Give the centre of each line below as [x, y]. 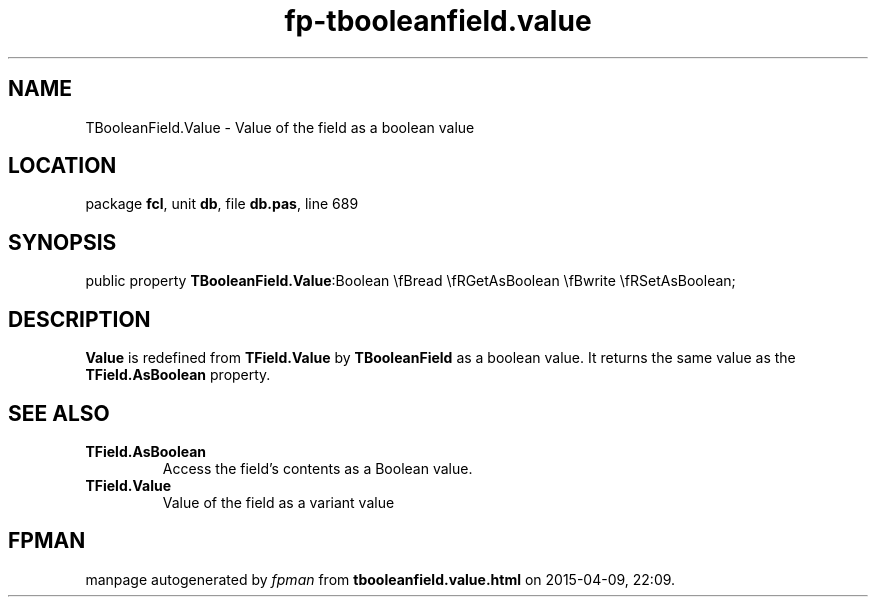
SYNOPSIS [62, 242]
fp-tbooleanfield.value [438, 21]
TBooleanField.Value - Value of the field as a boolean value [280, 127]
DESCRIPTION [79, 319]
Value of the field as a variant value [278, 502]
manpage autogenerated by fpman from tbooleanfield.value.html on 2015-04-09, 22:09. [380, 579]
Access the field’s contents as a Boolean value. [317, 468]
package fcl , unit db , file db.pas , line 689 [222, 204]
